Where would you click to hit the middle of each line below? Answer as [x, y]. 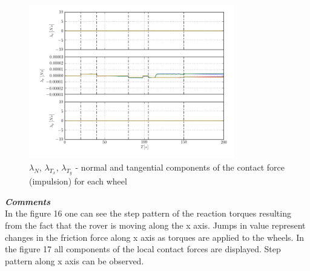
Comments [28, 201]
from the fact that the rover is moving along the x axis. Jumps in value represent [155, 225]
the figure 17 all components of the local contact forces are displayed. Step [143, 249]
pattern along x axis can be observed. [74, 260]
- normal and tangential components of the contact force [180, 167]
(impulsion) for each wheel [78, 181]
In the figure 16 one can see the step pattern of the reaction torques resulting [148, 213]
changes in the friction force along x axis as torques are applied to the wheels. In [155, 237]
